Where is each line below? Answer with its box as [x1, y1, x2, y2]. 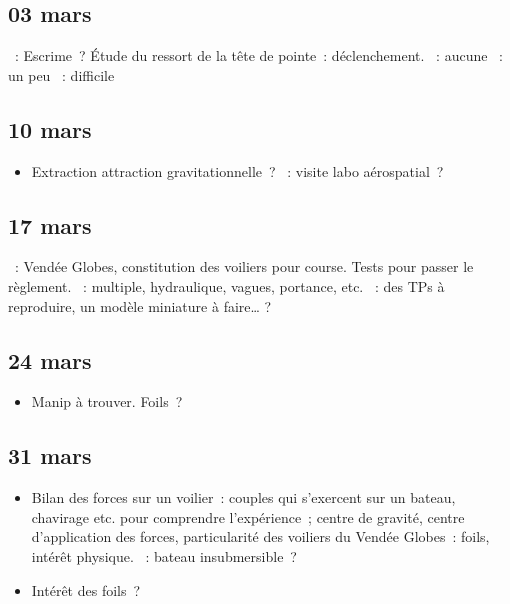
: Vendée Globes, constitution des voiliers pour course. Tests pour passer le [14, 256, 474, 277]
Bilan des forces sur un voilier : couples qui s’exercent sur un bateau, [31, 487, 456, 508]
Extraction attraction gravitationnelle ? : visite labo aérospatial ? [31, 160, 444, 181]
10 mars [8, 113, 92, 144]
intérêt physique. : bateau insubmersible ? [31, 545, 297, 566]
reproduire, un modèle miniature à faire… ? [8, 295, 272, 316]
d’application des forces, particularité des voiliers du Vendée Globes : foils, [31, 526, 490, 547]
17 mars [8, 209, 92, 240]
